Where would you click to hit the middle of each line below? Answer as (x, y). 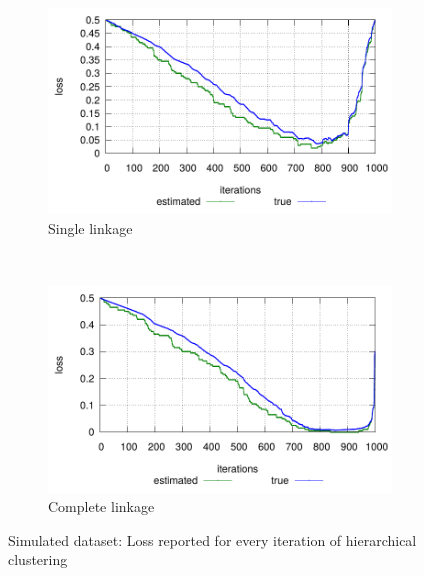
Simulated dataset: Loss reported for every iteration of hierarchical (212, 539)
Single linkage (90, 227)
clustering (38, 559)
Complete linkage (101, 506)
